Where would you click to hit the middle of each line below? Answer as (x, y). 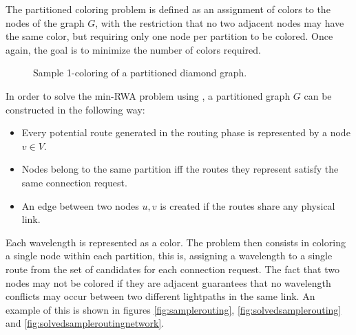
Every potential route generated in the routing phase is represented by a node (186, 132)
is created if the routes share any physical (248, 205)
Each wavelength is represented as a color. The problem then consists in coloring (176, 242)
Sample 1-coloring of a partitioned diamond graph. (140, 73)
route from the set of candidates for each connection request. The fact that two (172, 269)
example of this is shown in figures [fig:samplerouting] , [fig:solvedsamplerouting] (174, 309)
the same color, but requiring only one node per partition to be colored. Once (169, 36)
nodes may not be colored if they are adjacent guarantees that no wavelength (168, 282)
